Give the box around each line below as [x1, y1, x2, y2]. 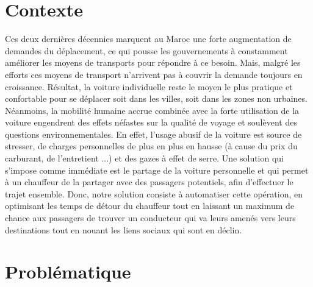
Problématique [5, 259, 131, 284]
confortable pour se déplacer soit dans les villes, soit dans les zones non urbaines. [5, 92, 308, 105]
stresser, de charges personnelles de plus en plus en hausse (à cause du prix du [5, 140, 298, 152]
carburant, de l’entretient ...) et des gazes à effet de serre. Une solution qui [5, 152, 284, 165]
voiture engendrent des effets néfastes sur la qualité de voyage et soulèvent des [5, 116, 297, 129]
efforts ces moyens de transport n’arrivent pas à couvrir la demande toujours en [5, 68, 303, 80]
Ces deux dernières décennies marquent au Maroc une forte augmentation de [5, 32, 292, 45]
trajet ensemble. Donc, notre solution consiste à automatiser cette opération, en [5, 187, 303, 200]
